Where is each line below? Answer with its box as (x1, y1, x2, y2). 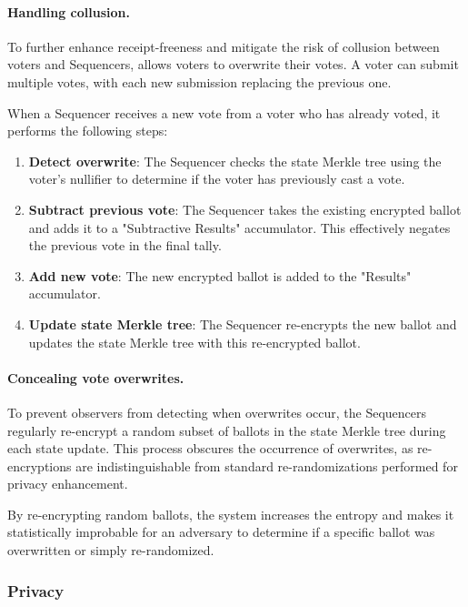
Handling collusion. (7, 2, 130, 21)
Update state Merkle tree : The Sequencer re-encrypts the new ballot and (28, 314, 457, 333)
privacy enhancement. (7, 474, 128, 493)
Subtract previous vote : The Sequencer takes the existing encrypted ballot (28, 199, 462, 218)
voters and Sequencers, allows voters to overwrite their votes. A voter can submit (7, 55, 459, 74)
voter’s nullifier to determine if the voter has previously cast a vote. (28, 169, 405, 188)
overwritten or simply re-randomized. (7, 541, 214, 560)
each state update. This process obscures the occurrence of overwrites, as (7, 439, 413, 458)
